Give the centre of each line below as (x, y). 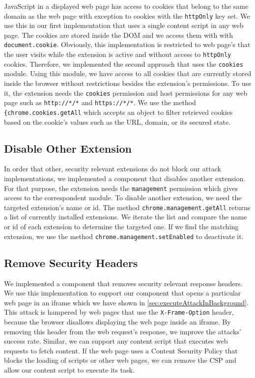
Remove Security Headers (71, 262)
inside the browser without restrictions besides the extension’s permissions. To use (128, 83)
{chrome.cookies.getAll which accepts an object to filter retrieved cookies (118, 112)
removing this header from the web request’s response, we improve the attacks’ (123, 331)
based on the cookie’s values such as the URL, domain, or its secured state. (117, 121)
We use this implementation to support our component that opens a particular (123, 293)
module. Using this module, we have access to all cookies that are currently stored (128, 73)
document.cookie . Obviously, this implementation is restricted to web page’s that (127, 44)
